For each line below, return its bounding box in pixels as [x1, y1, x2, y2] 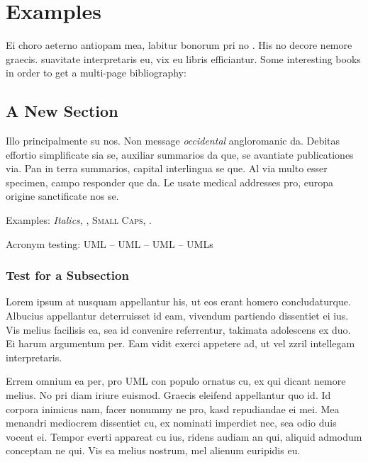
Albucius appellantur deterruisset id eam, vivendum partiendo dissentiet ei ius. [6, 308, 349, 323]
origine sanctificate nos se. [6, 188, 119, 203]
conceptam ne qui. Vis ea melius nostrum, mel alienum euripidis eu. [6, 443, 301, 458]
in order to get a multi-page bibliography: [6, 65, 186, 80]
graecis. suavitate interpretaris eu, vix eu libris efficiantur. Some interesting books [6, 51, 361, 66]
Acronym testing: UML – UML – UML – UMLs [6, 236, 213, 251]
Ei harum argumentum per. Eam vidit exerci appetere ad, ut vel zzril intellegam [6, 336, 355, 351]
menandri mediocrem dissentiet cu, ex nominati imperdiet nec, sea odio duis [6, 415, 337, 430]
